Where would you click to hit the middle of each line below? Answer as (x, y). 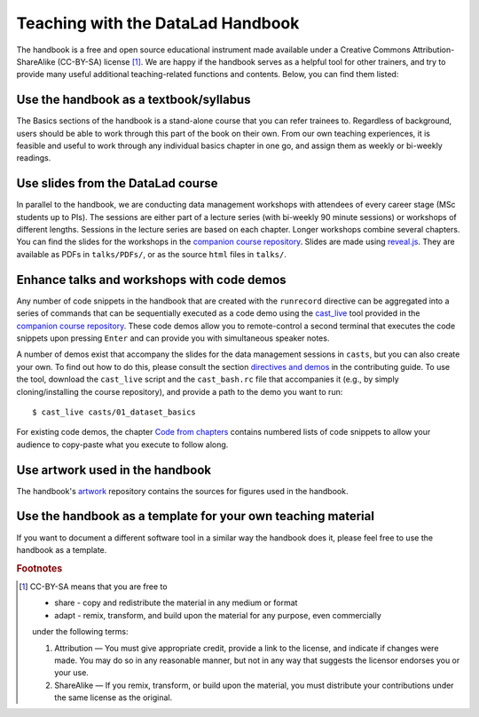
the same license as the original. (114, 697)
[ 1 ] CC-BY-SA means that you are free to (93, 587)
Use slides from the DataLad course (117, 183)
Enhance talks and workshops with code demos (152, 280)
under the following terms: (80, 632)
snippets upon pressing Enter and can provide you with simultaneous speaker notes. (173, 338)
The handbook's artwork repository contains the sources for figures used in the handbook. (182, 491)
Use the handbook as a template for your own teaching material (195, 516)
